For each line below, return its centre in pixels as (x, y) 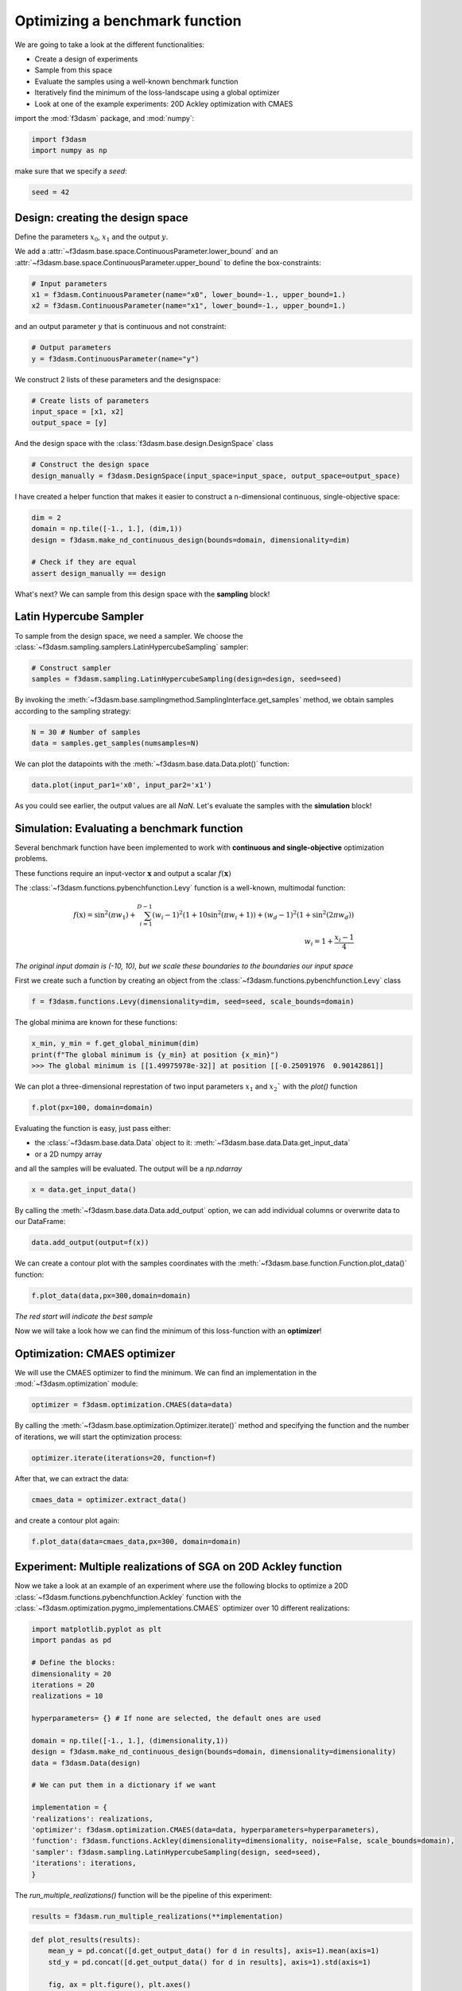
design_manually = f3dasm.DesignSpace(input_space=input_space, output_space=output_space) (216, 475)
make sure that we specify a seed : (71, 171)
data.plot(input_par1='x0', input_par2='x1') (122, 785)
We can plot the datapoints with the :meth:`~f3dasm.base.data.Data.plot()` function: (152, 764)
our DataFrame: (40, 1222)
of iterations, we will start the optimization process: (99, 1437)
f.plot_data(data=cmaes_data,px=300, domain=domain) (136, 1541)
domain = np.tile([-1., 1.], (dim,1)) (107, 529)
